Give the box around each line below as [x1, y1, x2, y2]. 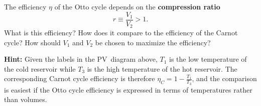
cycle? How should [4, 37, 61, 47]
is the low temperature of [169, 54, 247, 64]
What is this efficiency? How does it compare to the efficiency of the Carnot [4, 27, 238, 38]
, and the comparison [192, 73, 257, 84]
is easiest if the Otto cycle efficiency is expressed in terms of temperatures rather [4, 84, 252, 95]
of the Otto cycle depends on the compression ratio [54, 1, 220, 11]
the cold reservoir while [4, 63, 76, 74]
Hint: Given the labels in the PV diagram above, [4, 54, 158, 64]
